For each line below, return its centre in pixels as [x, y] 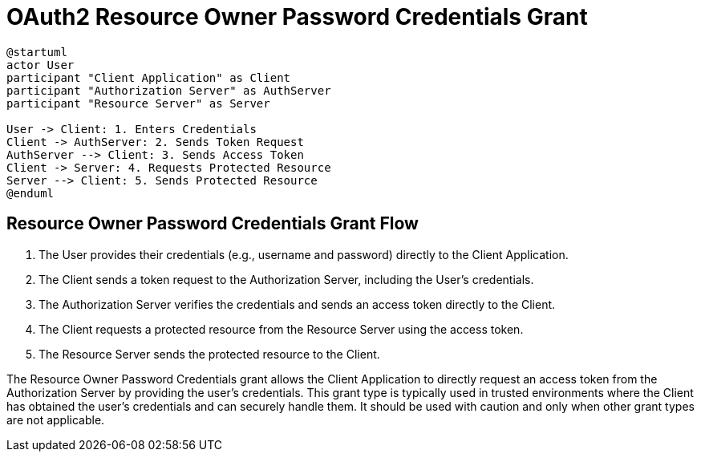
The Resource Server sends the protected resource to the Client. [209, 354]
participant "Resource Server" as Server [138, 103]
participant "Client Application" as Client [149, 77]
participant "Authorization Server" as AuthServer [169, 90]
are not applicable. [56, 419]
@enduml [30, 193]
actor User [41, 65]
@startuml [37, 52]
